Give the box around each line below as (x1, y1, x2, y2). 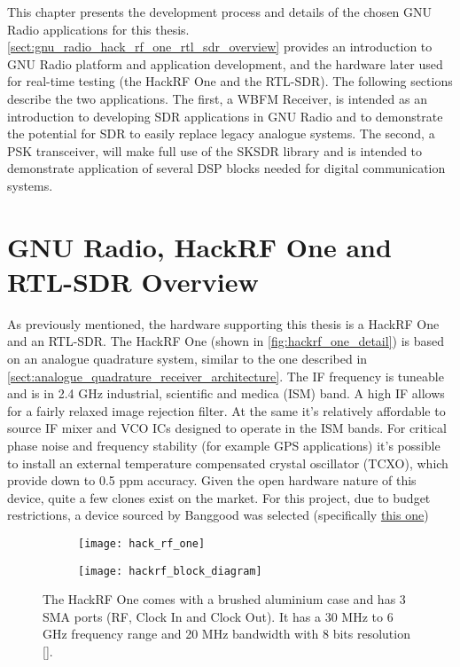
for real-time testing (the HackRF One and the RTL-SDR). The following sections (7, 72, 453, 90)
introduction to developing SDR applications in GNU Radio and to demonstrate (7, 106, 443, 125)
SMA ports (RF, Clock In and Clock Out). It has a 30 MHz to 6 (43, 607, 394, 625)
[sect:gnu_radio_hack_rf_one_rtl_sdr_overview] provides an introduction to (7, 37, 433, 56)
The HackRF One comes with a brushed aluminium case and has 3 (43, 590, 406, 608)
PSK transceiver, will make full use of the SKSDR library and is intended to (7, 141, 423, 160)
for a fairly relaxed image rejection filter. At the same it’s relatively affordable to (7, 401, 446, 420)
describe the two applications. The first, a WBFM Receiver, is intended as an (7, 89, 427, 107)
